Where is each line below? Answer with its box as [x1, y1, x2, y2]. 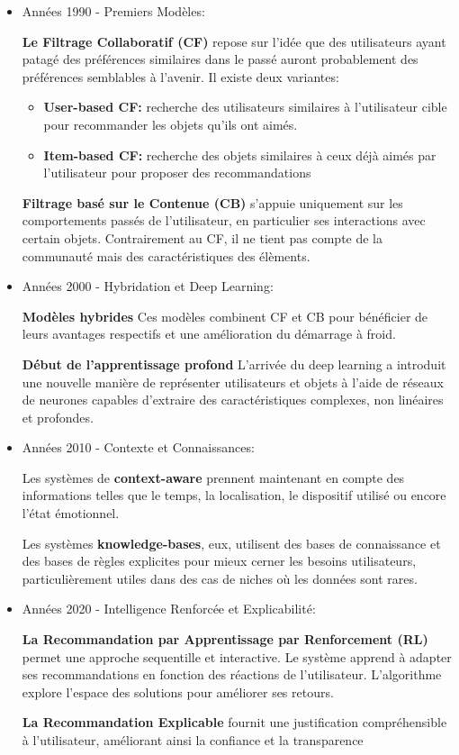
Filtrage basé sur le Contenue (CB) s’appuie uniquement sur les [22, 193, 403, 212]
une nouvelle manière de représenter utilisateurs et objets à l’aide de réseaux [22, 372, 444, 391]
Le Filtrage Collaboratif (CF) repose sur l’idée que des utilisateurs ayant [22, 32, 446, 50]
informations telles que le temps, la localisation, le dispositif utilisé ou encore [22, 486, 446, 505]
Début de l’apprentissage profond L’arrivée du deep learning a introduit [22, 354, 446, 373]
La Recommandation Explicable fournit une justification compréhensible [22, 713, 447, 732]
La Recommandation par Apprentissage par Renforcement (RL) [22, 630, 428, 649]
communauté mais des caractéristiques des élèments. [22, 246, 310, 265]
